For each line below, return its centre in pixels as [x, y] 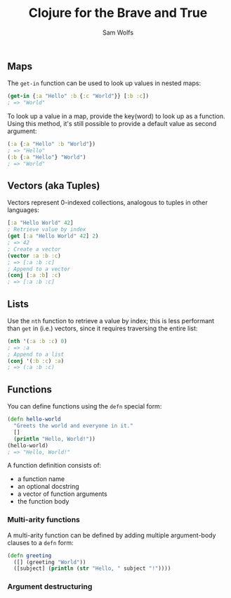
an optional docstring [48, 487]
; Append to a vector [39, 269]
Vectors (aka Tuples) [54, 186]
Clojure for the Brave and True [118, 13]
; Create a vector [34, 249]
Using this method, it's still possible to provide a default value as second [112, 124]
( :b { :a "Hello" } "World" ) [47, 157]
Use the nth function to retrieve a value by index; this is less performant [111, 320]
